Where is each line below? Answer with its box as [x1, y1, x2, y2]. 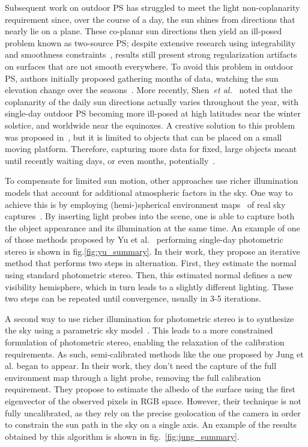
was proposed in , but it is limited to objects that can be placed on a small [5, 130, 282, 143]
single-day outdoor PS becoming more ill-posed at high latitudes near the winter [5, 107, 301, 120]
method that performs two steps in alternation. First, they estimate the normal [5, 257, 297, 269]
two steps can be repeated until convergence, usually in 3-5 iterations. [5, 292, 262, 305]
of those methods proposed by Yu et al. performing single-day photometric [5, 233, 283, 246]
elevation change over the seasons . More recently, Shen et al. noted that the [5, 84, 293, 96]
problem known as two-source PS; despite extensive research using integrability [5, 36, 296, 49]
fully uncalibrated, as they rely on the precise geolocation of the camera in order [5, 406, 301, 419]
